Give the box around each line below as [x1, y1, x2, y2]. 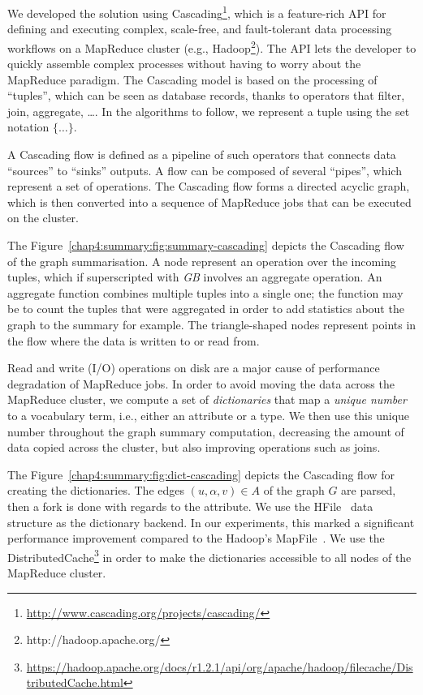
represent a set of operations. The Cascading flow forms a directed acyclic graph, [7, 178, 410, 195]
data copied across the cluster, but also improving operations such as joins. [7, 439, 381, 456]
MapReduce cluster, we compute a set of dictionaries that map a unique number [7, 391, 407, 408]
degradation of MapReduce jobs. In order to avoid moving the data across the [7, 375, 395, 392]
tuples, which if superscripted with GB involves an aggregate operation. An [7, 268, 382, 285]
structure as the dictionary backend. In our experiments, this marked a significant [7, 513, 415, 530]
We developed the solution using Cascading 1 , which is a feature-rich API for [7, 2, 386, 21]
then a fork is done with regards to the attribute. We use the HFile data [7, 497, 373, 514]
